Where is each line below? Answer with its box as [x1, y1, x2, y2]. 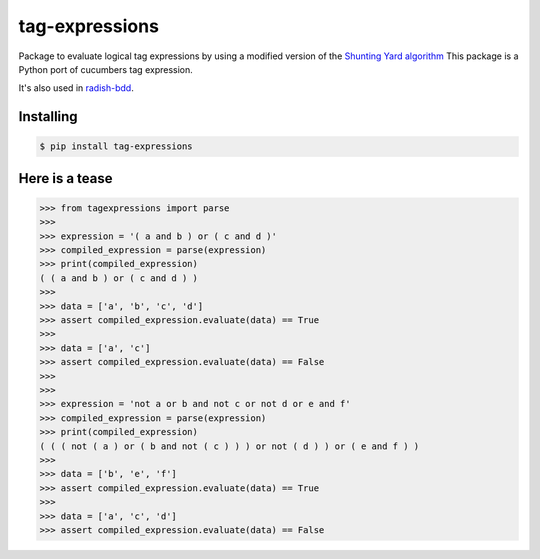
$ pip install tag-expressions [39, 141, 194, 152]
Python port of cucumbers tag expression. [18, 63, 194, 75]
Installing [18, 108, 79, 125]
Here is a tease [18, 170, 113, 187]
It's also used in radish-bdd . [18, 82, 134, 94]
